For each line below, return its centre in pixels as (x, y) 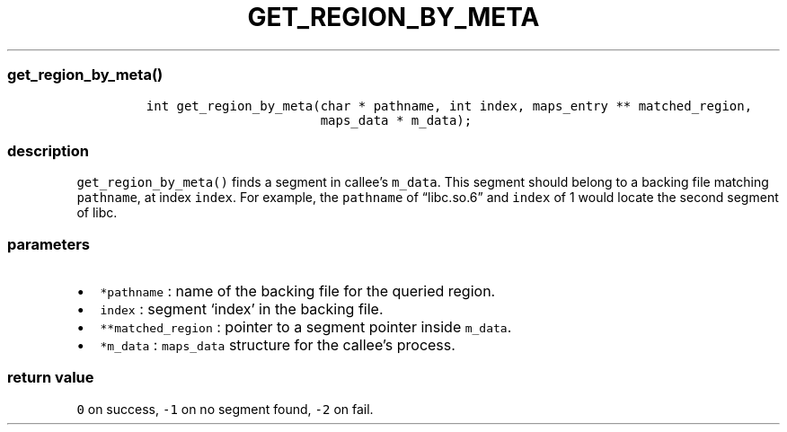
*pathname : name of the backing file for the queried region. (298, 291)
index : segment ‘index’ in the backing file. (242, 309)
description (48, 150)
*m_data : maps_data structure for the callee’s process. (278, 345)
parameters (49, 244)
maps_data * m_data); (396, 120)
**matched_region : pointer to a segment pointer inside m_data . (306, 327)
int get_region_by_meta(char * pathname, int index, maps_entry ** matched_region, (449, 106)
